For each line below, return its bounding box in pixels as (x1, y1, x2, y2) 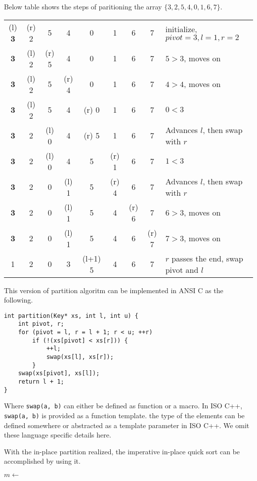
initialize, (165, 23, 197, 35)
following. (4, 295, 33, 305)
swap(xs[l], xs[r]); (46, 353, 114, 361)
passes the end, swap (171, 252, 244, 264)
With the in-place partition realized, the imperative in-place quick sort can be (4, 446, 240, 456)
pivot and (165, 263, 199, 275)
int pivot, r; (18, 320, 64, 328)
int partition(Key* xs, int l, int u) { (4, 312, 139, 319)
